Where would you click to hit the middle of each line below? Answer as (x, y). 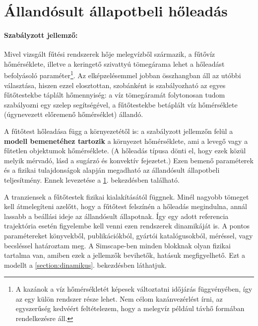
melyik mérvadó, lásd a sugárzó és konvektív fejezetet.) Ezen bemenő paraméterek (129, 160)
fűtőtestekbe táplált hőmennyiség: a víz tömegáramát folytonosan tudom (115, 95)
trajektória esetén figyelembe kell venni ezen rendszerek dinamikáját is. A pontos (127, 226)
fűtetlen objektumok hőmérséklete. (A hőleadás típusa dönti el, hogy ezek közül (125, 151)
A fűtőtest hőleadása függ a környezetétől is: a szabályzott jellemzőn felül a (119, 131)
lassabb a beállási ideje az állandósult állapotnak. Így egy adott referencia (116, 216)
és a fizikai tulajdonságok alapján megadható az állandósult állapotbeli (112, 170)
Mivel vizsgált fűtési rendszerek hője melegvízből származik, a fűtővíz (110, 54)
